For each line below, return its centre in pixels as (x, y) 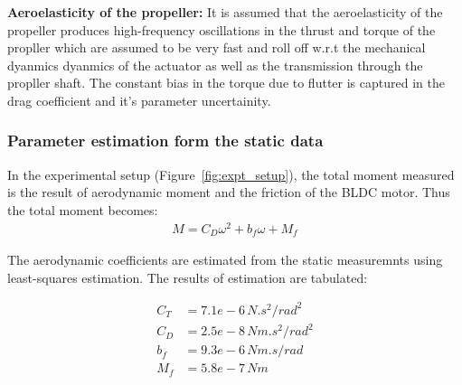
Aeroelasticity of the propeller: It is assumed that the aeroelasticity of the (225, 12)
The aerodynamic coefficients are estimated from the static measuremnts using (225, 260)
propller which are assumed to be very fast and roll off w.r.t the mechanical (217, 47)
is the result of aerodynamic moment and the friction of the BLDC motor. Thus (229, 192)
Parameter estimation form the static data (165, 141)
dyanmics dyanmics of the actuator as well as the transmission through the (215, 65)
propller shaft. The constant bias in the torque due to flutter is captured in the (226, 83)
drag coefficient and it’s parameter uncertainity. (139, 100)
